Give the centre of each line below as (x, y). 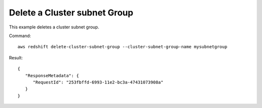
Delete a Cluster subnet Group (71, 13)
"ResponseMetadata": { (52, 75)
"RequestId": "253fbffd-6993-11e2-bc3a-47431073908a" (98, 82)
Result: (16, 57)
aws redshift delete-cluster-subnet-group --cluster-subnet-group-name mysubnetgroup (123, 47)
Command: (20, 36)
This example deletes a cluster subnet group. (54, 27)
